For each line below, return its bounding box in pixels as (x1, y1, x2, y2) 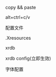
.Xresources (5, 35, 31, 41)
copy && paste (5, 5, 36, 10)
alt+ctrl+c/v (5, 14, 30, 20)
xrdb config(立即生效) (5, 56, 51, 61)
